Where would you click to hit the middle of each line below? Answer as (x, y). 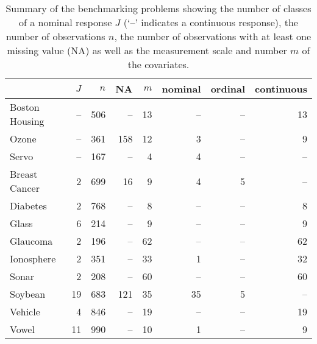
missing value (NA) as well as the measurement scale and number (147, 50)
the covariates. (158, 64)
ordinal (228, 89)
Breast (24, 174)
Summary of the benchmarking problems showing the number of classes (158, 8)
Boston (25, 107)
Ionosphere (33, 258)
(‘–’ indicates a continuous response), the (211, 22)
